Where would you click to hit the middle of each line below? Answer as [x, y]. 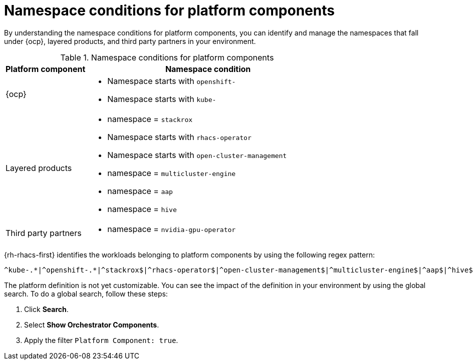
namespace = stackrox [150, 119]
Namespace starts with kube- [162, 99]
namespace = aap [140, 191]
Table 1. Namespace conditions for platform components [167, 57]
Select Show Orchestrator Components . [92, 324]
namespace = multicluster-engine [172, 173]
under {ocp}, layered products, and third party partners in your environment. [130, 41]
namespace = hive [142, 209]
